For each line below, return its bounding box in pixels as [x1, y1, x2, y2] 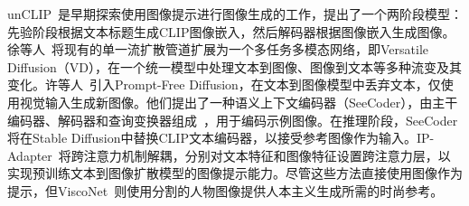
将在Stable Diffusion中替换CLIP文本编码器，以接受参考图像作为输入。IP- [7, 128, 435, 147]
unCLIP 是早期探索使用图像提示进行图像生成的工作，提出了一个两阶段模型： [7, 5, 464, 23]
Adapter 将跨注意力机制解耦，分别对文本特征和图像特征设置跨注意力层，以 [7, 145, 451, 164]
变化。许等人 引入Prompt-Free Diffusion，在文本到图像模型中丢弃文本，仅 [7, 75, 441, 94]
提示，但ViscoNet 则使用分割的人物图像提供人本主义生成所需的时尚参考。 [7, 181, 444, 200]
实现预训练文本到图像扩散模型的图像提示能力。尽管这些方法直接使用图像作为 [7, 164, 463, 183]
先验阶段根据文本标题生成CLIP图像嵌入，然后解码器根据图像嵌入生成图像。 [7, 22, 455, 41]
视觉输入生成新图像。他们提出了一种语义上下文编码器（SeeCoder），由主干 [19, 92, 458, 111]
